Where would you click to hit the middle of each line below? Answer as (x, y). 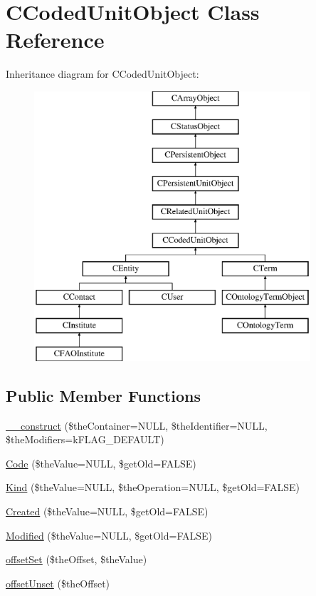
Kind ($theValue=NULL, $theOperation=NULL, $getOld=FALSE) (153, 487)
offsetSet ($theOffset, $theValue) (77, 559)
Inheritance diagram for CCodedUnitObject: (102, 74)
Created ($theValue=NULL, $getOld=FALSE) (107, 511)
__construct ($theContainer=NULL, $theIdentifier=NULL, (137, 425)
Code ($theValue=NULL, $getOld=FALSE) (101, 463)
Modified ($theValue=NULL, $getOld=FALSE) (109, 535)
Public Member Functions (103, 395)
